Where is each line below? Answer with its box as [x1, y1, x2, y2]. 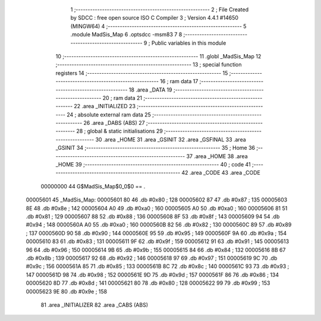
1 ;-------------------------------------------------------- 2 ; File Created [70, 6, 249, 13]
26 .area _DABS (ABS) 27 [83, 119, 145, 127]
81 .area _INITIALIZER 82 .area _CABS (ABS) [40, 301, 149, 309]
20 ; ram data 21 [102, 94, 143, 101]
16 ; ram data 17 [159, 78, 199, 85]
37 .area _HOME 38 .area [186, 152, 248, 160]
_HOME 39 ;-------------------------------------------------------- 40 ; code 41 [55, 161, 251, 168]
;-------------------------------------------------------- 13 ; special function [55, 61, 242, 68]
